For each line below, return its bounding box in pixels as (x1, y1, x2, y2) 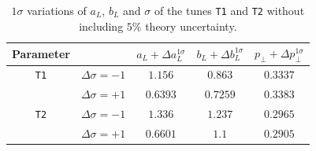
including (79, 17, 124, 34)
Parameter (12, 45, 70, 61)
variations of (27, 2, 87, 18)
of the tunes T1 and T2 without (154, 2, 305, 18)
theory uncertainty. (145, 17, 237, 34)
